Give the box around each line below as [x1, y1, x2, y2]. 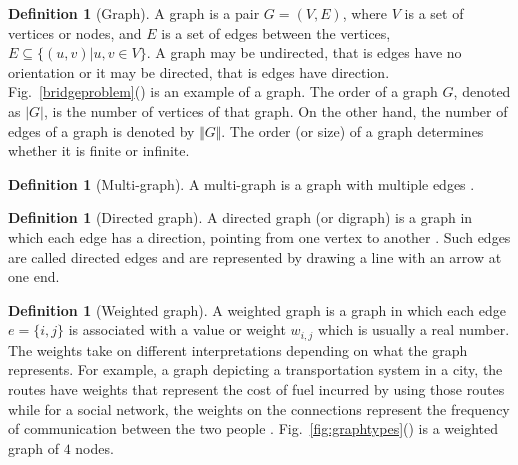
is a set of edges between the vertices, [161, 22, 391, 43]
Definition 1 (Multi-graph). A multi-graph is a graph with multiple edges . [8, 173, 475, 194]
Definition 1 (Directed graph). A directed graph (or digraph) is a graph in [8, 207, 473, 228]
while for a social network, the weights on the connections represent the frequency [8, 398, 510, 419]
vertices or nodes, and [8, 22, 142, 43]
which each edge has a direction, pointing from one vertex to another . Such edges [8, 226, 511, 247]
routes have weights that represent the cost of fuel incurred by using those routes [8, 378, 505, 399]
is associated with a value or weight [68, 319, 286, 340]
